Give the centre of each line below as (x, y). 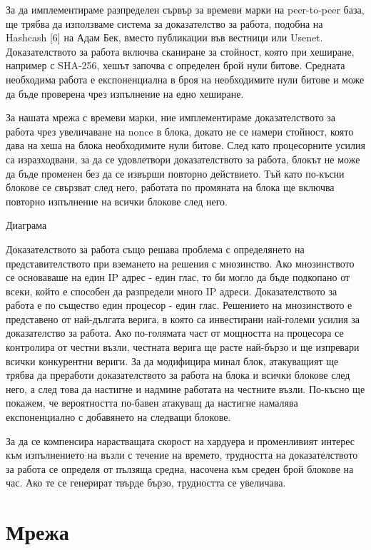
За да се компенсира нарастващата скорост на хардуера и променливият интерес (181, 440)
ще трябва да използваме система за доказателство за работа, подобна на (164, 23)
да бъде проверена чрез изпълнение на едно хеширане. (125, 93)
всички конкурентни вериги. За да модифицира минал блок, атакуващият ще (172, 361)
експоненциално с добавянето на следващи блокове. (118, 417)
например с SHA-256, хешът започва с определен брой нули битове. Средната (176, 65)
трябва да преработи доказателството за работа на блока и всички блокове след (178, 375)
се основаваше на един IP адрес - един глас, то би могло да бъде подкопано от (178, 277)
